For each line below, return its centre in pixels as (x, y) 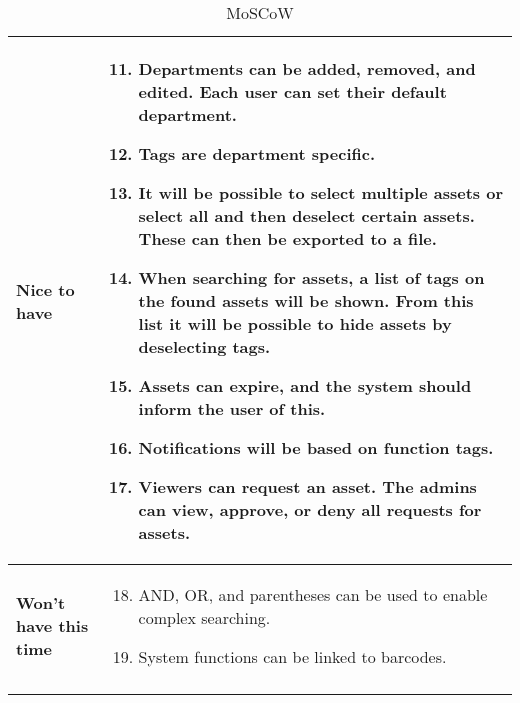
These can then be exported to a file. (287, 238)
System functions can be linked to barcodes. (292, 656)
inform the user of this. (232, 408)
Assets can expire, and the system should (305, 385)
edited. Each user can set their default (292, 91)
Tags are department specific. (257, 153)
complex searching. (204, 617)
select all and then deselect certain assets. (306, 215)
